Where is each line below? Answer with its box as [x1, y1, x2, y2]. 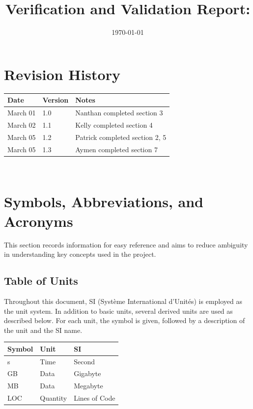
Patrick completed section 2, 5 [75, 132, 167, 142]
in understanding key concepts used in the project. [4, 249, 156, 259]
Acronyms [4, 211, 73, 231]
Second [74, 356, 95, 366]
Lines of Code [74, 393, 115, 403]
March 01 [7, 108, 36, 117]
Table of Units [4, 273, 78, 288]
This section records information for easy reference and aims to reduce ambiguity [4, 239, 248, 249]
